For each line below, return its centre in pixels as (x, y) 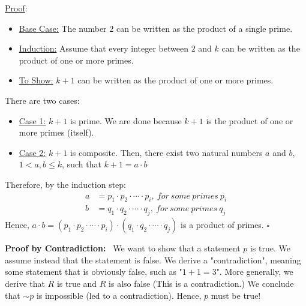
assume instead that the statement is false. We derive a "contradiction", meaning (153, 259)
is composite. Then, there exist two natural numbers (166, 152)
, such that (82, 164)
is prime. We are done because (126, 120)
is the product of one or (250, 120)
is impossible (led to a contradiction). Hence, (119, 295)
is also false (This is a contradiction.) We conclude (201, 283)
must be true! (236, 295)
